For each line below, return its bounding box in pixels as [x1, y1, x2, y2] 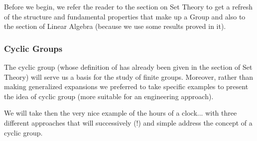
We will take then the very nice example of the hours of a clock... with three [4, 108, 237, 118]
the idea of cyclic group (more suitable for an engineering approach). [4, 91, 214, 101]
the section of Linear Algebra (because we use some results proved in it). [4, 21, 226, 31]
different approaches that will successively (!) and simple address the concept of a [4, 117, 253, 128]
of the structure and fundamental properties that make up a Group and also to [4, 11, 246, 21]
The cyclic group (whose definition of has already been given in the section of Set [4, 62, 253, 72]
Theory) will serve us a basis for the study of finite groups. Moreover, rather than [4, 71, 254, 82]
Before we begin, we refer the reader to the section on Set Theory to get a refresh [4, 1, 253, 11]
